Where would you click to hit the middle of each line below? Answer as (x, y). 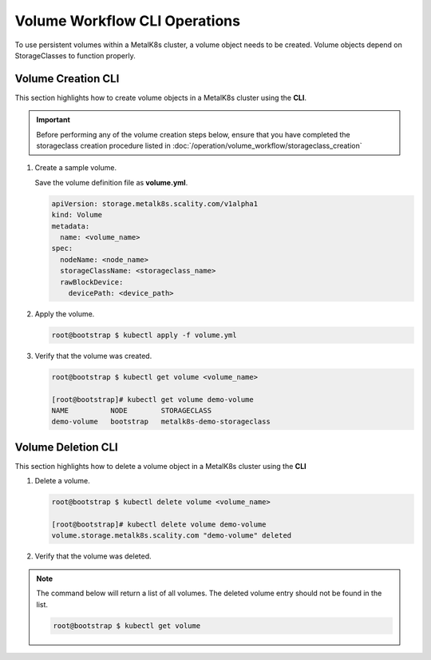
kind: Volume (77, 215)
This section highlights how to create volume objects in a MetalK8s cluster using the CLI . (161, 97)
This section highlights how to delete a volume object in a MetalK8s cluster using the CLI (160, 466)
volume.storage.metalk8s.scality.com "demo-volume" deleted (172, 536)
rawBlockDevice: (92, 282)
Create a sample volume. (76, 168)
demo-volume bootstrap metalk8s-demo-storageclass (161, 422)
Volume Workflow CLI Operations (128, 21)
